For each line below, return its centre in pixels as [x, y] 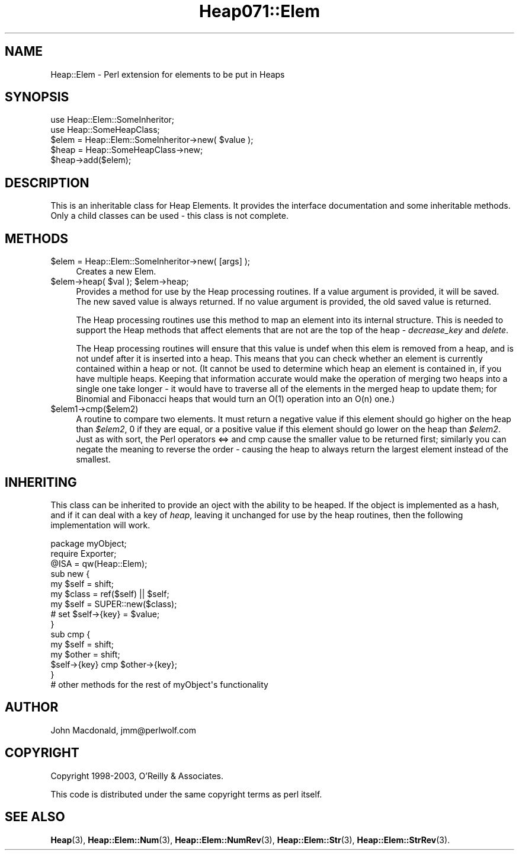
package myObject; [89, 543]
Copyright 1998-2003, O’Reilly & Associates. [137, 776]
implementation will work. [100, 525]
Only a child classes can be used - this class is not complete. [169, 216]
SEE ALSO [35, 817]
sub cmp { [71, 634]
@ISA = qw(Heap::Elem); [99, 563]
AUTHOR [32, 707]
